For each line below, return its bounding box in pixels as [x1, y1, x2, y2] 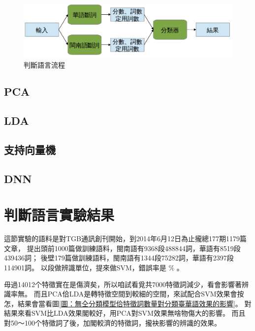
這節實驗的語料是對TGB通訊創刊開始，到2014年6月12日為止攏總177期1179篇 [4, 233, 247, 244]
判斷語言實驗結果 [4, 205, 115, 225]
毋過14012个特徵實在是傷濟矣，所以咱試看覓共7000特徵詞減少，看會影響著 [4, 279, 242, 289]
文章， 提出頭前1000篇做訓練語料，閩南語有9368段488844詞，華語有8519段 [4, 243, 241, 253]
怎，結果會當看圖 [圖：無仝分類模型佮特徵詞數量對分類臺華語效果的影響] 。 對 [4, 298, 252, 308]
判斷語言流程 [24, 60, 65, 70]
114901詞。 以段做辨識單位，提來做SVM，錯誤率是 [4, 262, 166, 272]
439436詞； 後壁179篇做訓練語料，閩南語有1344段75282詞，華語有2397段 [4, 253, 234, 263]
